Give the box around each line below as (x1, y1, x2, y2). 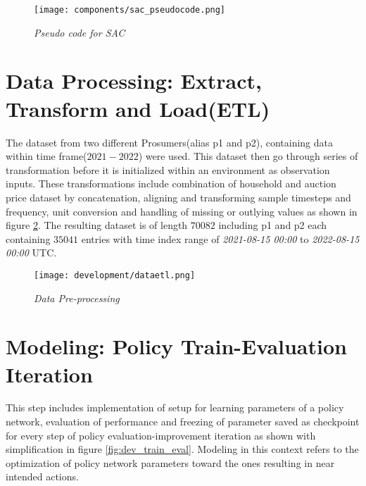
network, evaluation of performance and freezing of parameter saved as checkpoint (6, 414, 360, 429)
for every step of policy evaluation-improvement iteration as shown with (6, 428, 316, 442)
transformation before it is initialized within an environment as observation (6, 162, 330, 177)
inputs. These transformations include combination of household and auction (6, 176, 336, 191)
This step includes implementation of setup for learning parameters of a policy (6, 400, 344, 415)
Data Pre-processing (34, 290, 120, 305)
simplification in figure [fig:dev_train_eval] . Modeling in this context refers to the (6, 442, 359, 456)
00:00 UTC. (6, 245, 57, 260)
